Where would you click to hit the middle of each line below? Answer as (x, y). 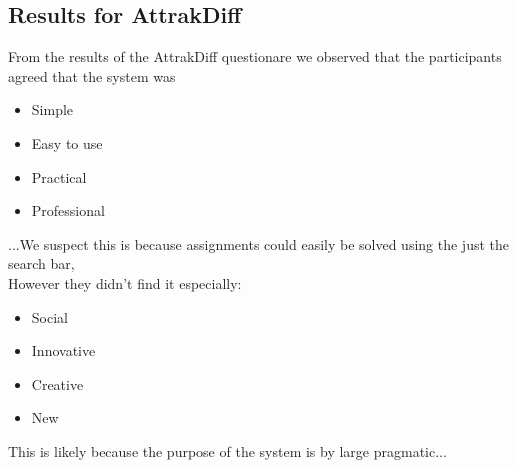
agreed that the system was (92, 75)
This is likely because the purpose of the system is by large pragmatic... (227, 450)
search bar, (41, 263)
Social (49, 316)
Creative (57, 383)
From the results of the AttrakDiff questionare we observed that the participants (255, 56)
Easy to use (67, 142)
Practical (59, 176)
